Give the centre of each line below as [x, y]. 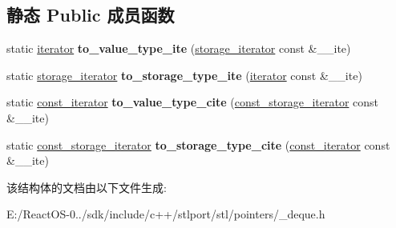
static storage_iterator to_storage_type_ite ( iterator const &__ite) [184, 75]
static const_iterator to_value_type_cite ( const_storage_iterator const [193, 102]
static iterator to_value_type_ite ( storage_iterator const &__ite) [179, 48]
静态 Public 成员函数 [91, 15]
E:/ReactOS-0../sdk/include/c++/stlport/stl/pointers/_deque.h [166, 214]
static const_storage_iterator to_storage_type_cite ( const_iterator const [198, 144]
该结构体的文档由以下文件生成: [87, 187]
